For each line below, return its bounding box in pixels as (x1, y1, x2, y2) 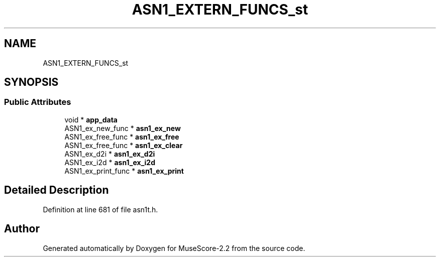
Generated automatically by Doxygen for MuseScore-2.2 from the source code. (43, 243, 305, 252)
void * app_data (64, 115, 118, 124)
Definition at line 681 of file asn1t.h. (43, 205, 158, 214)
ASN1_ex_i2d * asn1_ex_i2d (64, 158, 155, 167)
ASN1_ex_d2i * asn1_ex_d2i (64, 149, 155, 158)
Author (4, 222, 40, 235)
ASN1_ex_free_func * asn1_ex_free (64, 132, 179, 141)
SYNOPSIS (4, 76, 59, 89)
